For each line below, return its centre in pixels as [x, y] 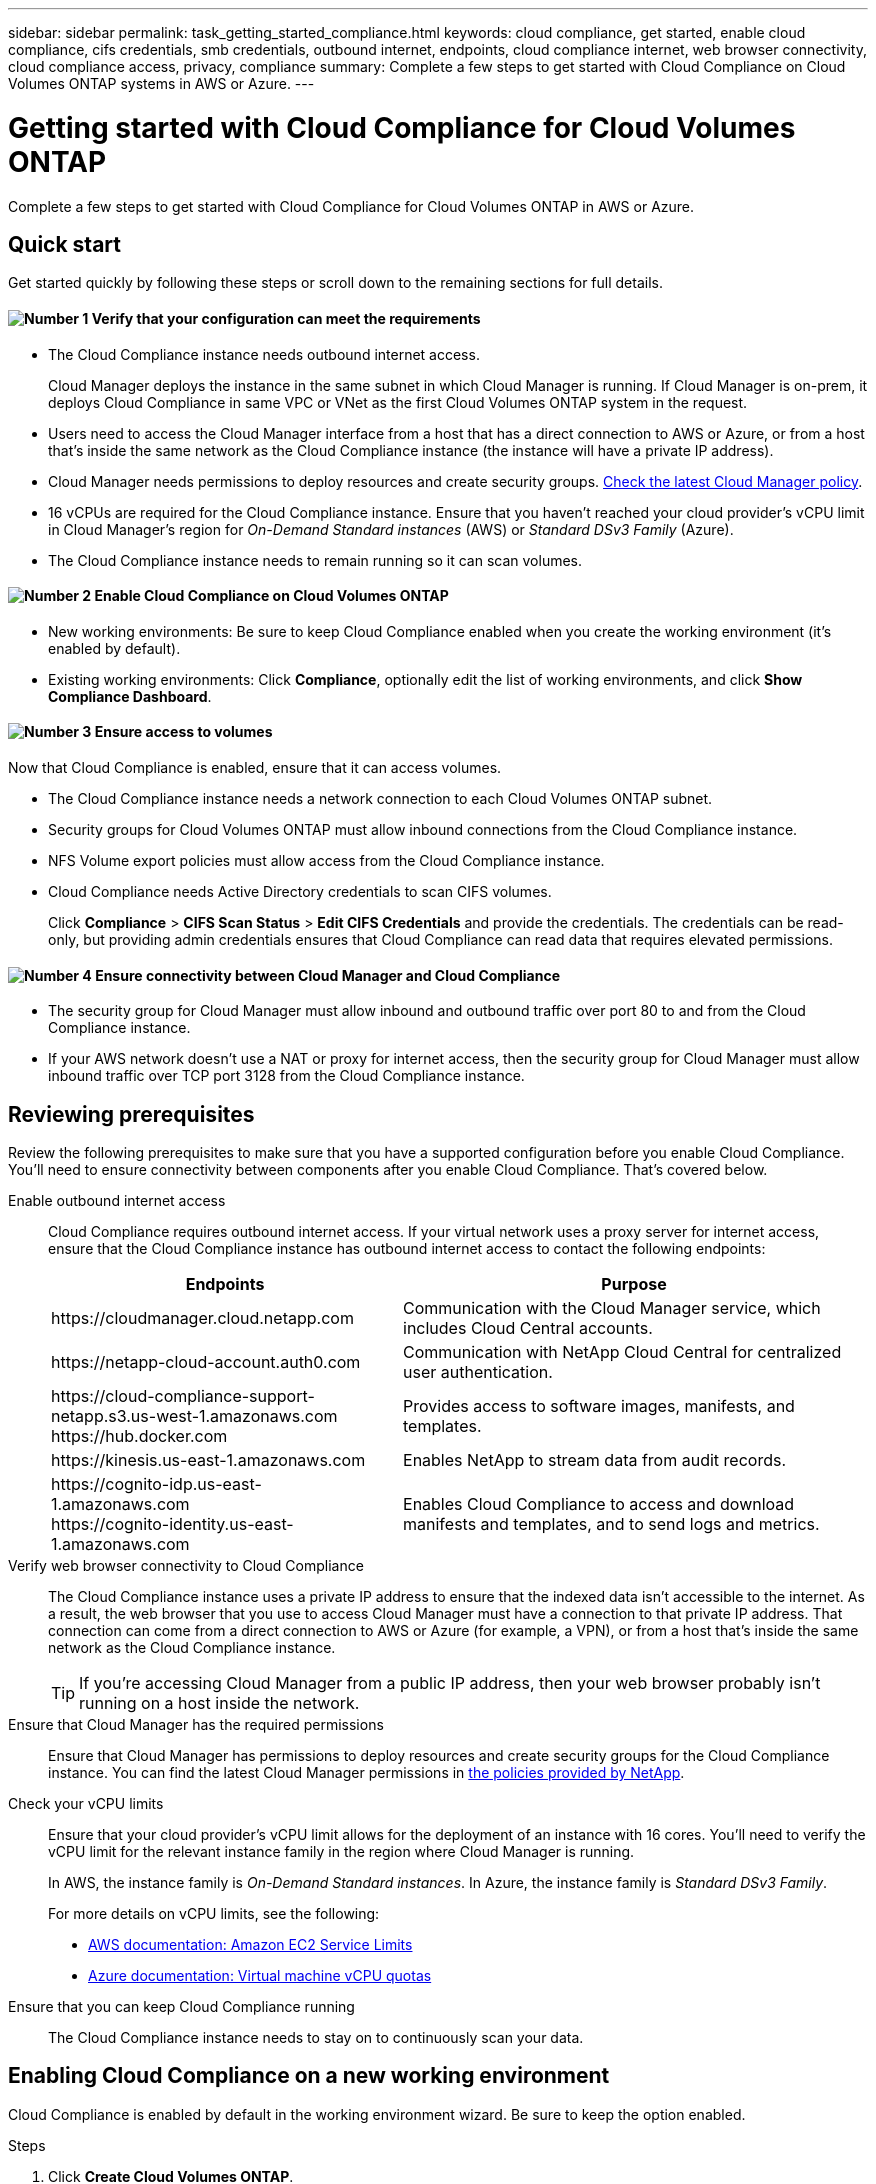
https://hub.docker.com [139, 1436]
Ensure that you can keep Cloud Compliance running [181, 2007]
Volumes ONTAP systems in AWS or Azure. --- [161, 83]
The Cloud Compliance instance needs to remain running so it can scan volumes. [315, 560]
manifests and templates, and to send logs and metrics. [611, 1524]
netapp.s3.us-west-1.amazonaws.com [194, 1416]
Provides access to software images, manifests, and [599, 1406]
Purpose [634, 1284]
